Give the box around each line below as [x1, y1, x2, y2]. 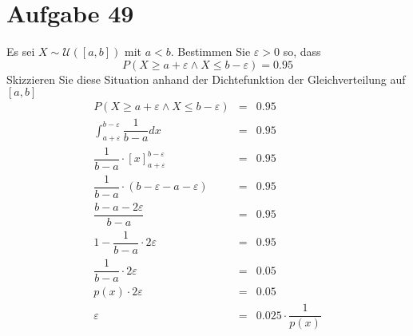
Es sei [6, 43, 35, 60]
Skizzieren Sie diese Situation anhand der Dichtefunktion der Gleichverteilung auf [6, 70, 406, 87]
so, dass [283, 43, 321, 60]
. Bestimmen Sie [170, 43, 251, 60]
